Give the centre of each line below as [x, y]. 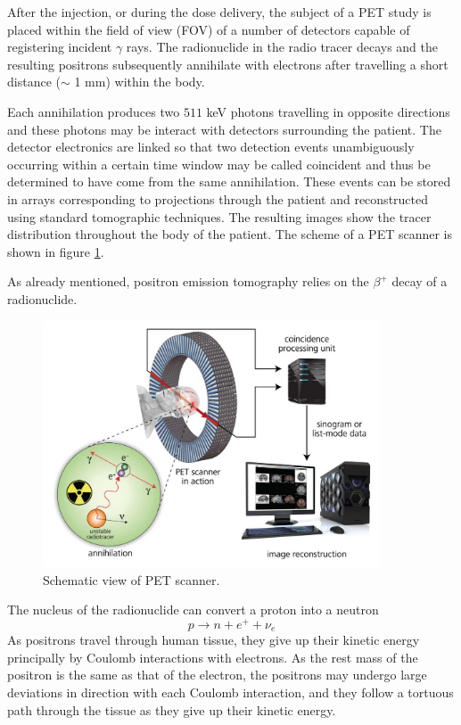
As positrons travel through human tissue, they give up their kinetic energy [214, 640]
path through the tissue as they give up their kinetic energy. [172, 709]
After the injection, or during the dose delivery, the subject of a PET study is [219, 12]
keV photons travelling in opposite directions [328, 111]
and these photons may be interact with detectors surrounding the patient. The [224, 129]
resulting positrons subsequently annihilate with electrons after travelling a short [228, 64]
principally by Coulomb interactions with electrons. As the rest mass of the [213, 657]
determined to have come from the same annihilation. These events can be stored [229, 181]
